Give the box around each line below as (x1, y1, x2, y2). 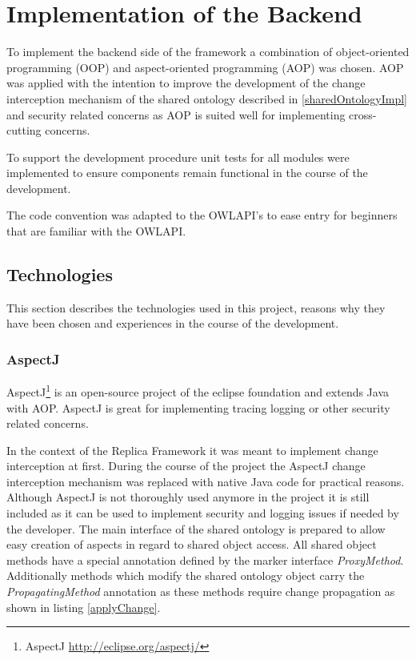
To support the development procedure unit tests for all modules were (6, 148, 350, 165)
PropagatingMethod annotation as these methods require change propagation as (6, 583, 395, 600)
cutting (6, 122, 42, 139)
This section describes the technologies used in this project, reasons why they (6, 299, 386, 316)
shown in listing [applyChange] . (6, 598, 161, 615)
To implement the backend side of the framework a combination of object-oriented (6, 43, 410, 60)
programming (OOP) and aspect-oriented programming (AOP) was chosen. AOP (6, 58, 404, 75)
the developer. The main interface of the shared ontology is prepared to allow (6, 520, 386, 537)
